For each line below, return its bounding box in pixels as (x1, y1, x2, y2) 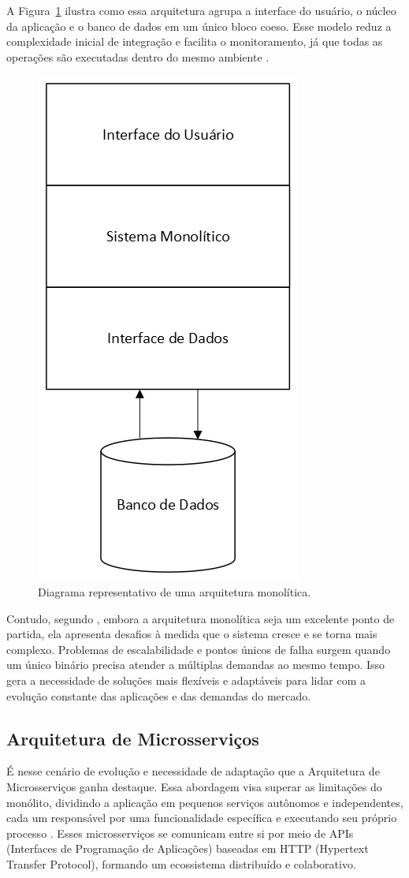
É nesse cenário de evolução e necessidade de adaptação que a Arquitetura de (6, 763, 380, 779)
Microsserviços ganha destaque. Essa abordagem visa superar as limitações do (6, 778, 382, 794)
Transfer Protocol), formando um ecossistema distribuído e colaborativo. (6, 855, 356, 872)
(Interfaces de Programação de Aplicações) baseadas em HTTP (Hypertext (6, 840, 369, 857)
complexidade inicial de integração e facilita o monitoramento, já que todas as (6, 33, 383, 50)
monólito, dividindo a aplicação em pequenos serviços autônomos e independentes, (6, 794, 403, 810)
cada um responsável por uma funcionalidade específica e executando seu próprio (6, 809, 397, 826)
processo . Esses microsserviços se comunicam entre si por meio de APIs (6, 824, 354, 841)
